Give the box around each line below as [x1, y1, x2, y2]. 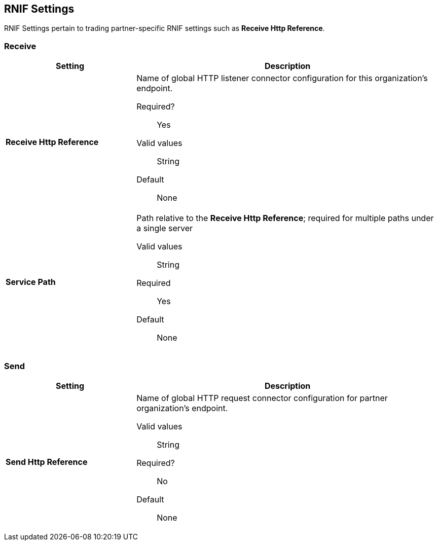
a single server [136, 223, 193, 234]
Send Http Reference [6, 456, 88, 467]
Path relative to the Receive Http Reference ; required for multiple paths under [136, 213, 434, 224]
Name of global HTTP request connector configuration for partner [136, 392, 388, 403]
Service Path [6, 277, 56, 287]
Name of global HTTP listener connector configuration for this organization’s [136, 73, 428, 84]
